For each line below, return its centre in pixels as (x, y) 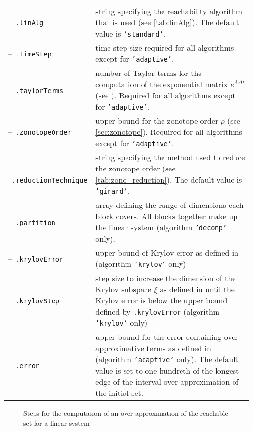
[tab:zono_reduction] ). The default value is (169, 179)
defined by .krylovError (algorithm (158, 311)
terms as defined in (179, 348)
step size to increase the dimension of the (166, 278)
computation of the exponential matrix (162, 84)
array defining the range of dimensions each (170, 205)
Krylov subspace (123, 289)
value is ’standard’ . (131, 33)
